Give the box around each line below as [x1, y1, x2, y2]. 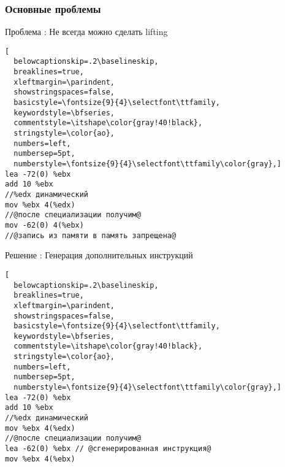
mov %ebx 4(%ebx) [5, 454, 75, 463]
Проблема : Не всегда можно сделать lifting [5, 25, 168, 38]
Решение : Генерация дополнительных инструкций [5, 249, 193, 261]
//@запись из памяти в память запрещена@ [5, 231, 177, 240]
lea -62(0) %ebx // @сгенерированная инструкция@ [5, 444, 211, 453]
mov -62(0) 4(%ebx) [5, 220, 84, 230]
